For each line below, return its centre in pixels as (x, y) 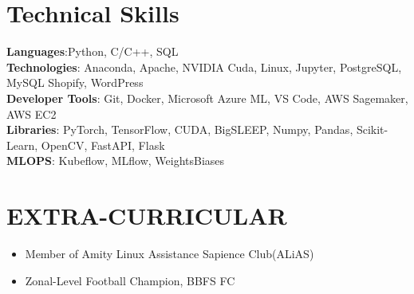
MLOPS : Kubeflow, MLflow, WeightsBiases (116, 161)
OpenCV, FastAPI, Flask (103, 145)
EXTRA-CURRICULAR (147, 216)
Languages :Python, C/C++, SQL (93, 51)
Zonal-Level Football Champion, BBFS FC (130, 280)
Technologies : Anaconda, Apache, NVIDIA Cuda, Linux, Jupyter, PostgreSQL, (204, 67)
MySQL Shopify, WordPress (75, 82)
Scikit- (372, 129)
